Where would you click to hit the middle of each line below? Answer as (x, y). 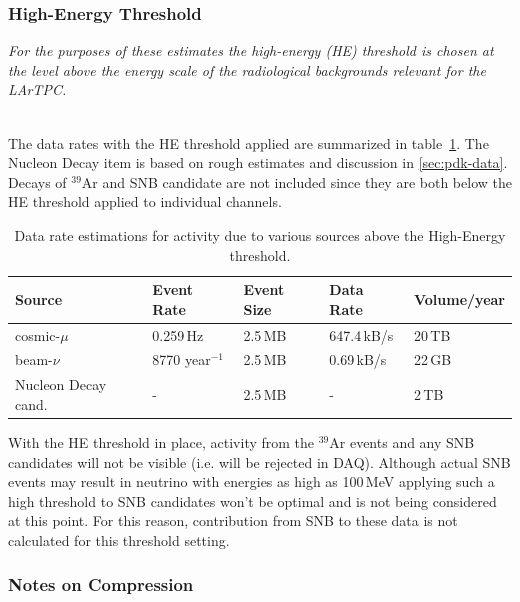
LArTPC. (37, 89)
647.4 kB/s (361, 334)
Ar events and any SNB (402, 441)
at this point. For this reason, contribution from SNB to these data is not (233, 520)
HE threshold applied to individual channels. (145, 201)
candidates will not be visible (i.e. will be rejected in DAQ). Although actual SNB (259, 461)
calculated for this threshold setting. (119, 539)
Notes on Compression (101, 584)
